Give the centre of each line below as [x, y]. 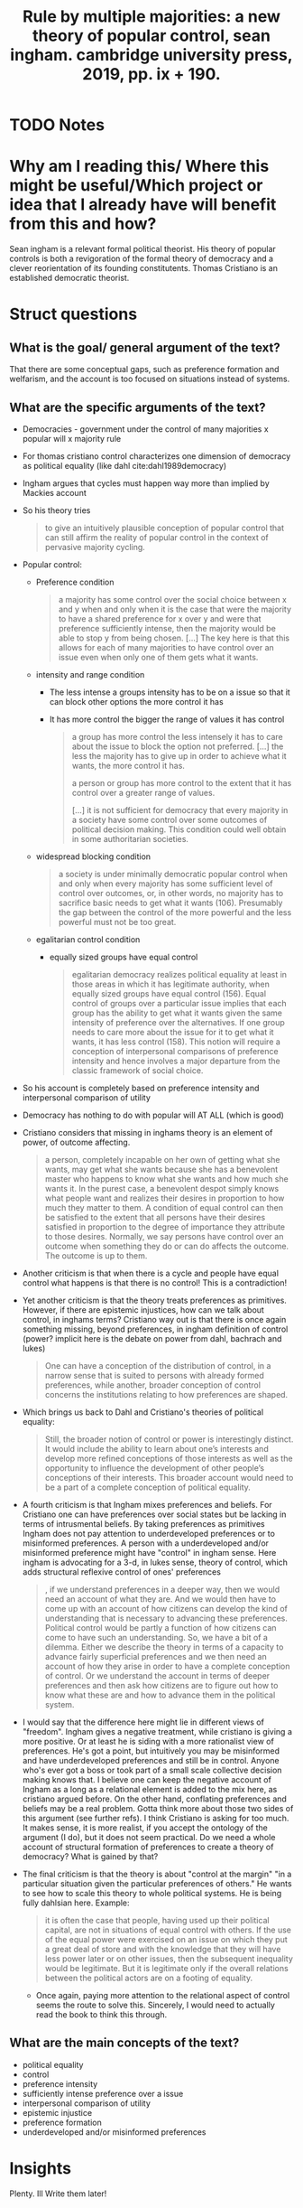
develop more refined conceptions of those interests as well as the [169, 1458]
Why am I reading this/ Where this [139, 167]
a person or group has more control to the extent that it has [182, 782]
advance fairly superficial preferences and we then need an [156, 1656]
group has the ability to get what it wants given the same [177, 1013]
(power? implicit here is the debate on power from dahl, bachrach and [152, 1338]
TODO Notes [57, 125]
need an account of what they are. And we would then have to [161, 1599]
